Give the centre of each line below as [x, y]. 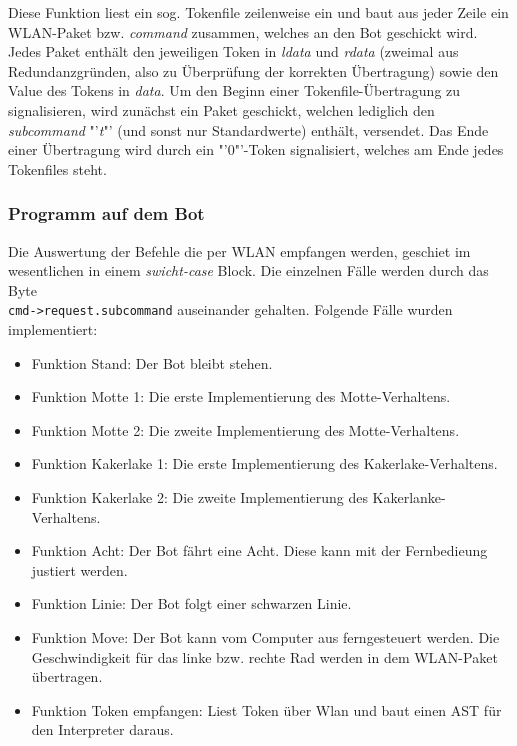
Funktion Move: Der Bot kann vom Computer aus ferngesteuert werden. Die [265, 636]
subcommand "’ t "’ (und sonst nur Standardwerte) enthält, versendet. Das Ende [248, 129]
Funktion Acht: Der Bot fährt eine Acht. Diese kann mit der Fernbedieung [259, 550]
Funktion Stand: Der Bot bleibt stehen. [152, 362]
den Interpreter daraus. [102, 729]
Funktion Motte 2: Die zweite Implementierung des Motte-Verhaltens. [245, 429]
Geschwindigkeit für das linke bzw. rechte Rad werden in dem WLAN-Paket [264, 656]
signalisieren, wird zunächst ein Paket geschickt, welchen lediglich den [221, 109]
